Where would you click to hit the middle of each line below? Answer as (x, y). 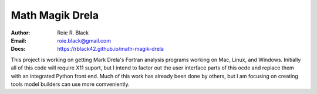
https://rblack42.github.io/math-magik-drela (111, 49)
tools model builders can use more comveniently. (70, 84)
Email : (18, 40)
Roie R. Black (73, 33)
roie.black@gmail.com (84, 40)
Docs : (18, 49)
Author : (21, 33)
